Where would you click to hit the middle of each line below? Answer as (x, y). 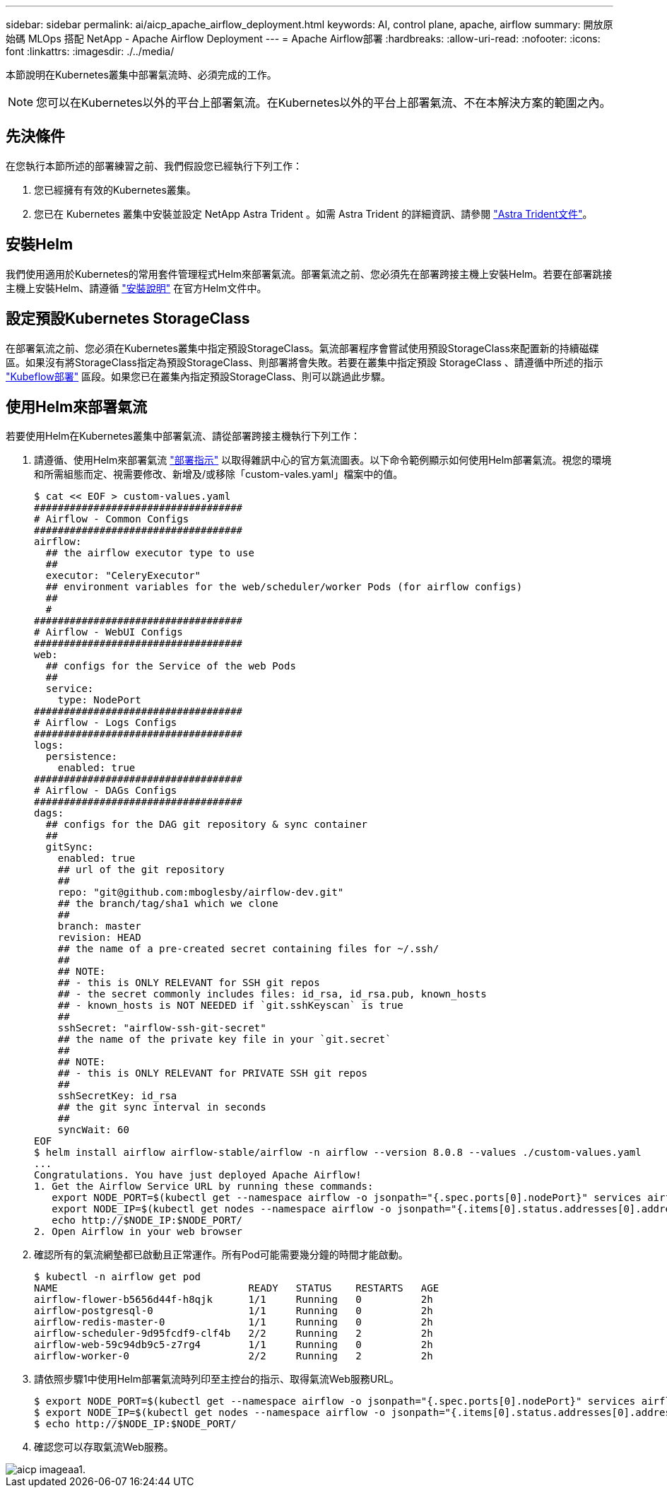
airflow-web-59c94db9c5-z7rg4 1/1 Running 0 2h (234, 1345)
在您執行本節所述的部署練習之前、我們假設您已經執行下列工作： (154, 165)
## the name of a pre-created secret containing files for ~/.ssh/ (248, 949)
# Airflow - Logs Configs (106, 723)
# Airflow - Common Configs (112, 519)
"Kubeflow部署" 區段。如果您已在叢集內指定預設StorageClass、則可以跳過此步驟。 (199, 376)
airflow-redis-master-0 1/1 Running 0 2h (234, 1322)
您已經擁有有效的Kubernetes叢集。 (115, 189)
